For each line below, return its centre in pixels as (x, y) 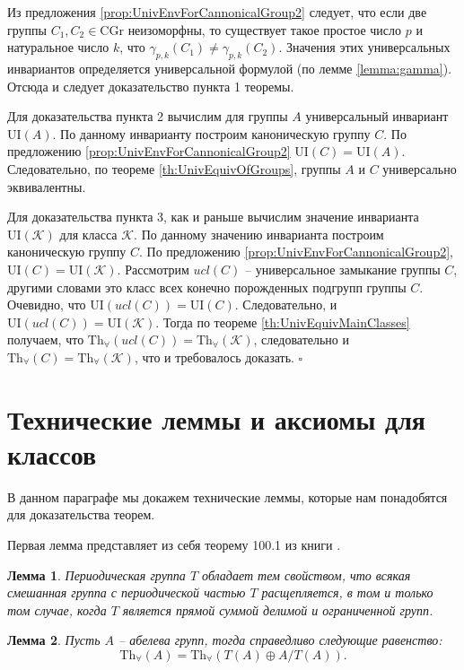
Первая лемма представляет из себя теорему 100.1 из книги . (174, 544)
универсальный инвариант (377, 116)
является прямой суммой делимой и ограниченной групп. (278, 609)
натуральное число (58, 47)
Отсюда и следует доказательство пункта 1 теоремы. (151, 86)
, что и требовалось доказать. (214, 357)
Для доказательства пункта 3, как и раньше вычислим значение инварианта (213, 217)
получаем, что (46, 339)
